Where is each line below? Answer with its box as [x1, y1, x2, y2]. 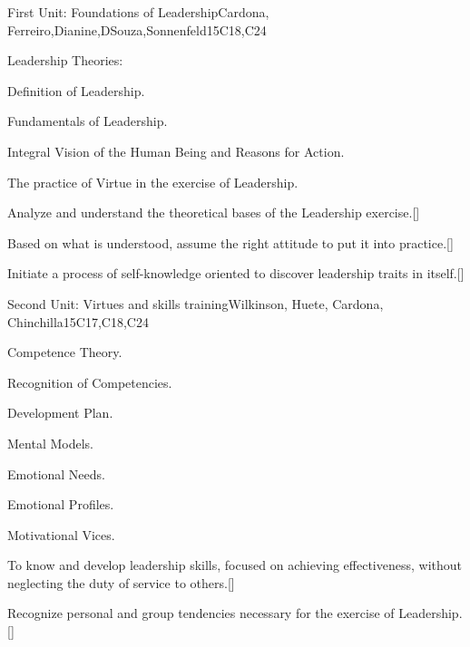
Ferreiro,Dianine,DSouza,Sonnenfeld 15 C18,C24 [7, 20, 267, 39]
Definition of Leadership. [7, 81, 145, 100]
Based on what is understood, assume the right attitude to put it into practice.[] [7, 233, 454, 252]
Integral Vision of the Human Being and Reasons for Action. [7, 141, 345, 160]
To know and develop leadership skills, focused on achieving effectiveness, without [7, 555, 462, 575]
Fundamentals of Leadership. [7, 111, 168, 130]
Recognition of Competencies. [7, 372, 172, 391]
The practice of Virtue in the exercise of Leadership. [7, 172, 299, 191]
